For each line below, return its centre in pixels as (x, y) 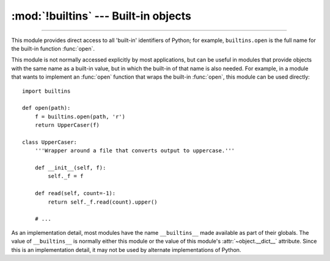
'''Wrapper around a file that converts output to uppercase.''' (135, 151)
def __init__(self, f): (70, 168)
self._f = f (66, 176)
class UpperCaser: (50, 142)
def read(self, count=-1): (75, 193)
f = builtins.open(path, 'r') (80, 116)
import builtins (46, 91)
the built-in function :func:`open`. (53, 48)
